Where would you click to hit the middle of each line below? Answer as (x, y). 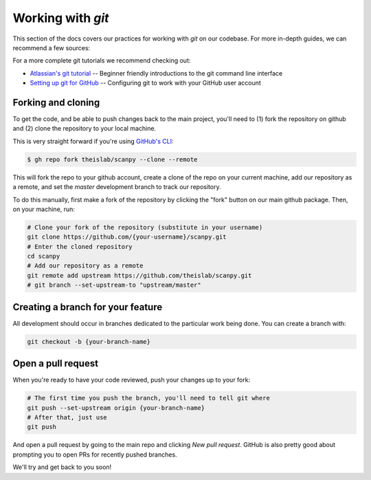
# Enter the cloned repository (80, 247)
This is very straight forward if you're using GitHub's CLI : (93, 141)
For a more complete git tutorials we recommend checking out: (102, 61)
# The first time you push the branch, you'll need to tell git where (149, 398)
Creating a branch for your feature (88, 307)
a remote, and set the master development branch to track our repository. (117, 187)
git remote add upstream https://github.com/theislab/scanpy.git (139, 275)
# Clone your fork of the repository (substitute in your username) (145, 227)
